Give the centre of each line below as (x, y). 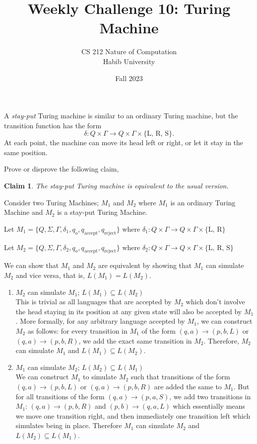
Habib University (129, 61)
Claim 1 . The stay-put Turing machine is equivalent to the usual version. (116, 186)
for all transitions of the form (60, 396)
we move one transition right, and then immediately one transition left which (133, 415)
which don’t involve (215, 302)
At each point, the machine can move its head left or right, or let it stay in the (124, 142)
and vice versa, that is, (50, 275)
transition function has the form (53, 125)
